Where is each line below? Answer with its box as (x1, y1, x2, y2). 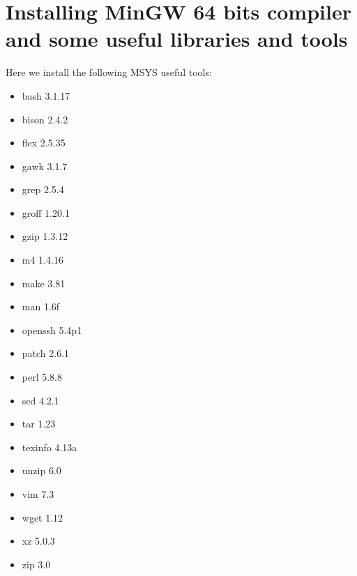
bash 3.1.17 (22, 88, 70, 103)
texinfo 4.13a (22, 439, 77, 454)
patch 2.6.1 (22, 346, 70, 361)
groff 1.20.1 (22, 205, 70, 220)
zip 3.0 (22, 556, 51, 571)
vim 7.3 (22, 487, 54, 501)
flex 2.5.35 (22, 135, 66, 150)
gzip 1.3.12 (22, 229, 68, 243)
